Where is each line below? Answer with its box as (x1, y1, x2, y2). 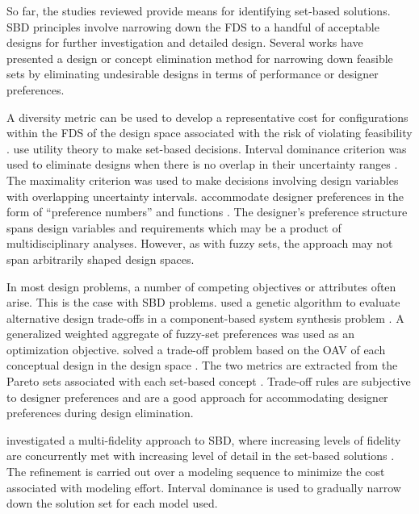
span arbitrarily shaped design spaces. (6, 250, 195, 267)
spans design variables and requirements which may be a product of (6, 219, 341, 236)
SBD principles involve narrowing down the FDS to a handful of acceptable (6, 18, 379, 35)
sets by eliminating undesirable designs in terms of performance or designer (6, 65, 379, 82)
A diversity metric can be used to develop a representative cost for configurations (6, 108, 409, 125)
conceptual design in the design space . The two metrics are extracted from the (6, 357, 398, 374)
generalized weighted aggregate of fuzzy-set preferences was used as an (6, 325, 354, 342)
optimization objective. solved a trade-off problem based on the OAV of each (6, 341, 386, 357)
